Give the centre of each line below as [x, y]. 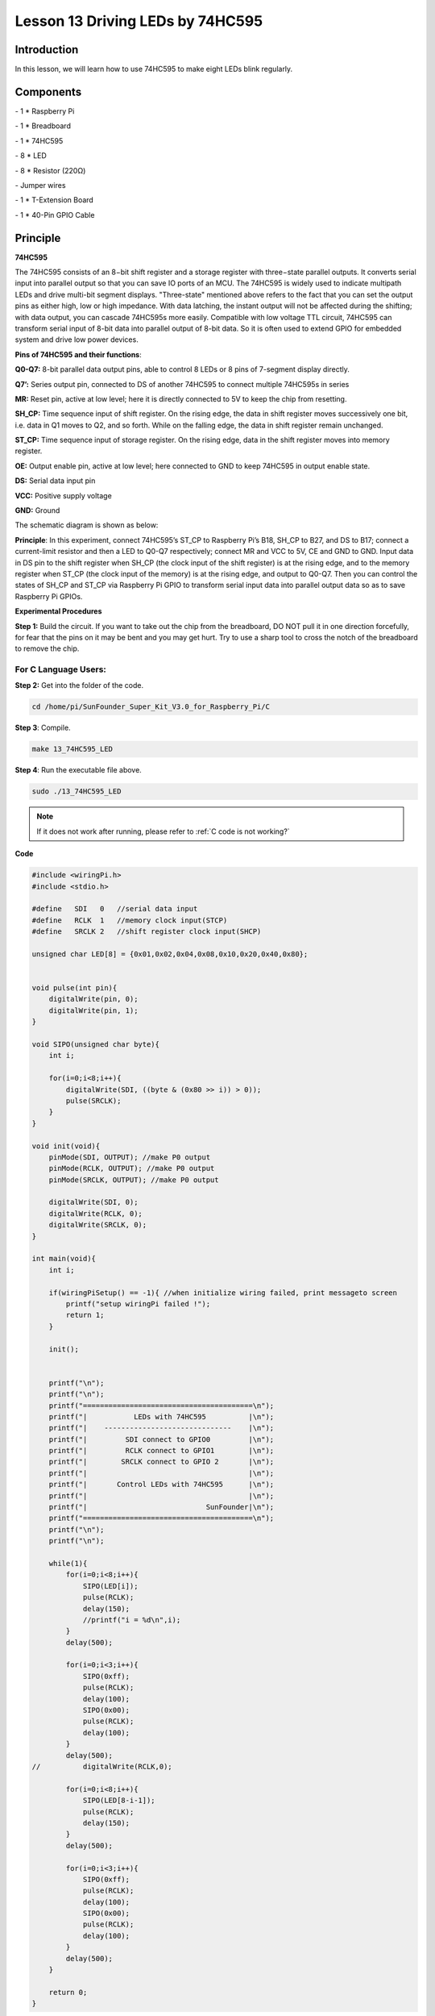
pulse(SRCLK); [93, 1100]
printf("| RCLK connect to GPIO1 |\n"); [162, 1451]
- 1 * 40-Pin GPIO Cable [55, 215]
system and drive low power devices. [77, 339]
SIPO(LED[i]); [110, 1586]
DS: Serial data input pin [55, 481]
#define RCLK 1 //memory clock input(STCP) [130, 920]
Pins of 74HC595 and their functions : [79, 354]
